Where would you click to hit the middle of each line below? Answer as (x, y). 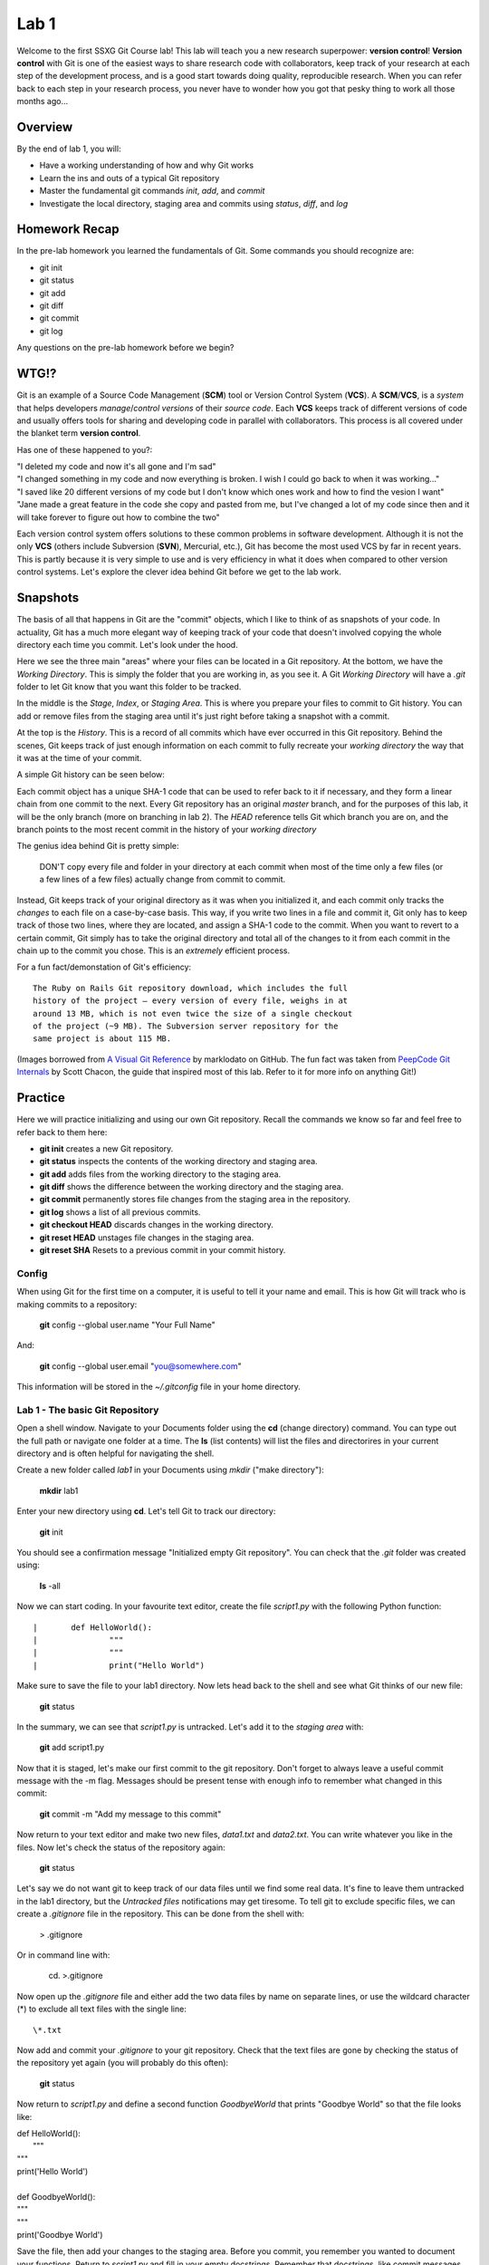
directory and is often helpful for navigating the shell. (115, 1453)
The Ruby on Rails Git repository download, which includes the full (191, 988)
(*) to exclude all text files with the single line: (102, 2009)
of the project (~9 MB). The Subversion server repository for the (186, 1026)
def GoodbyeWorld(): (56, 2196)
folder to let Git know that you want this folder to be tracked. (129, 687)
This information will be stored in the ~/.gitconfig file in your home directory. (158, 1387)
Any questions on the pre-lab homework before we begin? (125, 348)
